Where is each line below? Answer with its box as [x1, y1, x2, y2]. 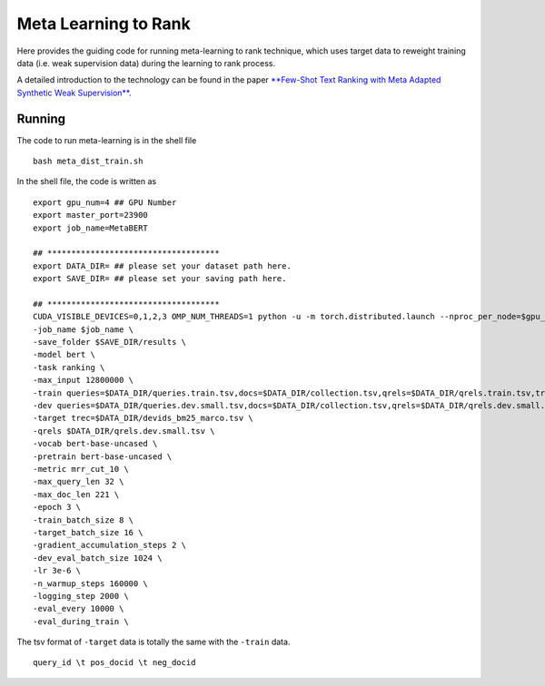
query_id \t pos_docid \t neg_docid [33, 658, 196, 668]
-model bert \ [33, 349, 95, 360]
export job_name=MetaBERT [33, 222, 149, 233]
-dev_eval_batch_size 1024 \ [33, 553, 163, 563]
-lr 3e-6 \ [33, 565, 82, 576]
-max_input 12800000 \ [33, 375, 134, 386]
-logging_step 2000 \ [33, 591, 129, 601]
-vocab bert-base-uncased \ [33, 438, 158, 449]
